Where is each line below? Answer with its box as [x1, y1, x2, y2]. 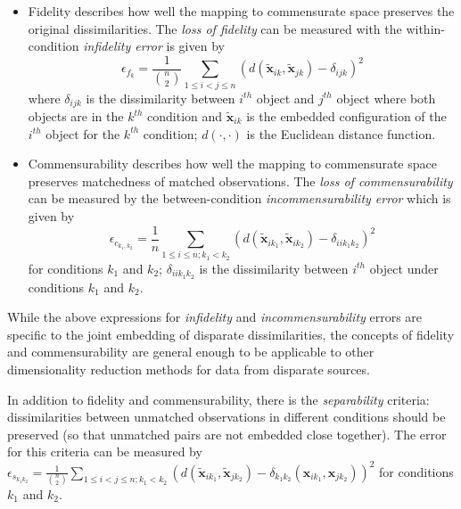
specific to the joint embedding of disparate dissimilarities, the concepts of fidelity [7, 324, 455, 343]
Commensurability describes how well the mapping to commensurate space [28, 154, 437, 173]
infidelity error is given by [83, 37, 225, 55]
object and [256, 88, 315, 107]
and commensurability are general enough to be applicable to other [7, 342, 375, 361]
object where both [336, 88, 436, 107]
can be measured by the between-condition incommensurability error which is [28, 189, 451, 208]
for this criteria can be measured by [7, 442, 202, 461]
